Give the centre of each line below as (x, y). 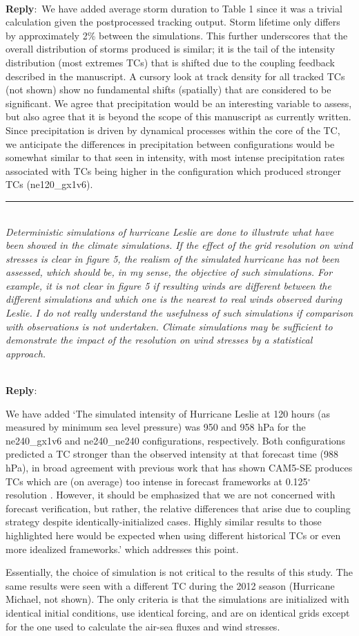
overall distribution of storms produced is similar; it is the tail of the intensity (171, 49)
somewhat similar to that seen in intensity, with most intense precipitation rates (175, 157)
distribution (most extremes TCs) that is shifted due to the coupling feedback (170, 62)
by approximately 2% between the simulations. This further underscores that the (177, 35)
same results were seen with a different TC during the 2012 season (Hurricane (170, 585)
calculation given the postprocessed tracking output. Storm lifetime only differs (173, 22)
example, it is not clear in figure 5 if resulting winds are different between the (168, 285)
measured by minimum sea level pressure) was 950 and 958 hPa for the (156, 427)
